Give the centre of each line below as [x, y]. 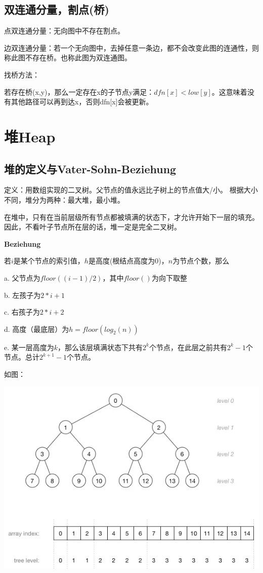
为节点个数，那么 [201, 261]
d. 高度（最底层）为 [37, 329]
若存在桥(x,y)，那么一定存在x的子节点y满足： [79, 91]
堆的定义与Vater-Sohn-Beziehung [90, 168]
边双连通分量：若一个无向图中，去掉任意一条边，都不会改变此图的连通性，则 [131, 47]
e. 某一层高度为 [29, 347]
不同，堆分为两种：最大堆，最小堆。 [64, 199]
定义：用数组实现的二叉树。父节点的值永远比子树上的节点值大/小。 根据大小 [131, 190]
